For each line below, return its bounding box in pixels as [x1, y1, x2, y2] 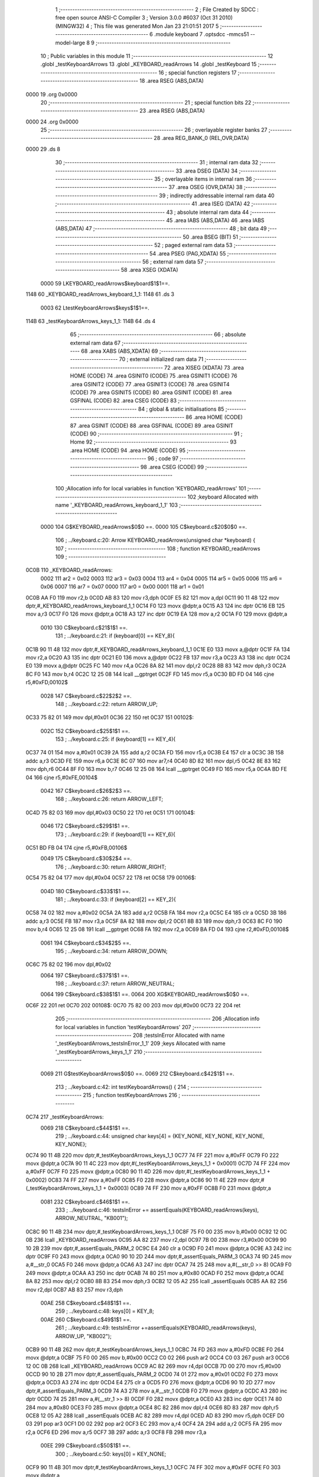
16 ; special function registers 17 [158, 69, 237, 76]
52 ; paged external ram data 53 [154, 242, 233, 249]
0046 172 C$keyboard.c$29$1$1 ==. [40, 822, 130, 829]
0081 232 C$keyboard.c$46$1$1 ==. [40, 1198, 130, 1205]
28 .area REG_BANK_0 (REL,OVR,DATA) [154, 135, 249, 142]
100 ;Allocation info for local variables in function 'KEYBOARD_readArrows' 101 [55, 485, 246, 492]
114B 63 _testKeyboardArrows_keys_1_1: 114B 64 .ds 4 [25, 317, 156, 324]
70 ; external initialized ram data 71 [119, 356, 204, 363]
